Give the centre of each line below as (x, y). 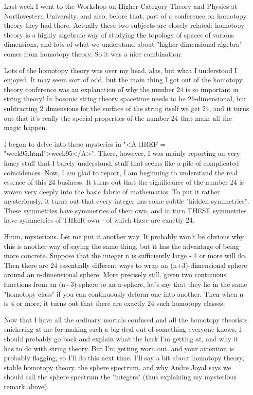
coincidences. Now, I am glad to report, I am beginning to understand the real (121, 172)
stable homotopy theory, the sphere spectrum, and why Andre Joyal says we (117, 367)
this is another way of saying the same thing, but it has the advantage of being (122, 246)
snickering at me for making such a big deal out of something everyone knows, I (123, 329)
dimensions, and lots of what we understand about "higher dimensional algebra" (123, 44)
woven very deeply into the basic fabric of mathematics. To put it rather (112, 191)
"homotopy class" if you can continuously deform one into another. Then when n (124, 293)
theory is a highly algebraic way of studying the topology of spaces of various (119, 34)
